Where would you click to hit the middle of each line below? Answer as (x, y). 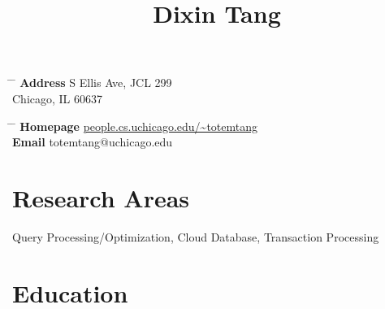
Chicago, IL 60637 (58, 98)
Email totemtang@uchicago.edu (93, 142)
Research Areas (101, 197)
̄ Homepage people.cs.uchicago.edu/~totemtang (135, 126)
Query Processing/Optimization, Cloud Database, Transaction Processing (196, 236)
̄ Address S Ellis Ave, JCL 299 (92, 83)
